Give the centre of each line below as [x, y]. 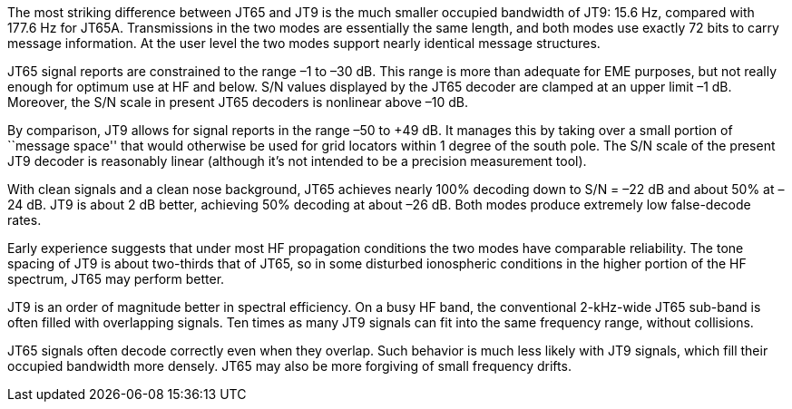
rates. [24, 220]
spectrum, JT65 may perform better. [116, 279]
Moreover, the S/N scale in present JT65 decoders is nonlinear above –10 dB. [238, 102]
